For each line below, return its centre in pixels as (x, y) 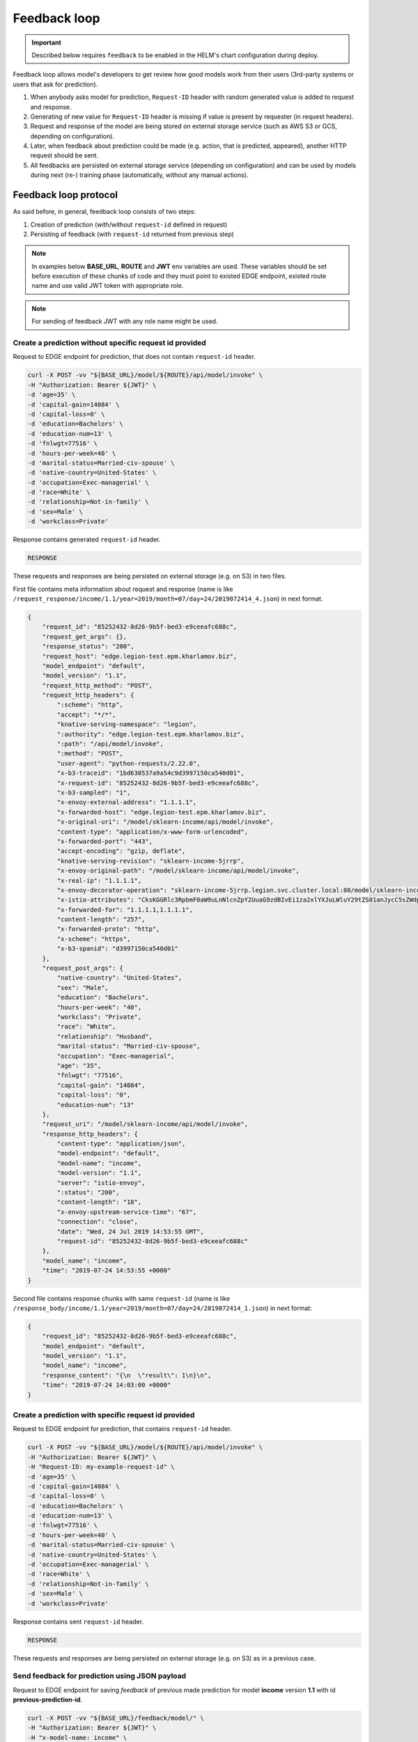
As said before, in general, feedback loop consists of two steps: (104, 212)
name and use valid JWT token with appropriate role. (108, 286)
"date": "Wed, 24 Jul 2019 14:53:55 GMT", (131, 1231)
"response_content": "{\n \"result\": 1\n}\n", (127, 1375)
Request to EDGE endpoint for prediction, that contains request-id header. (123, 1429)
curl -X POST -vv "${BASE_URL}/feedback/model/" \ (116, 1718)
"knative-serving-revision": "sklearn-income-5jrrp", (150, 861)
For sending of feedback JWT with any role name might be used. (125, 321)
